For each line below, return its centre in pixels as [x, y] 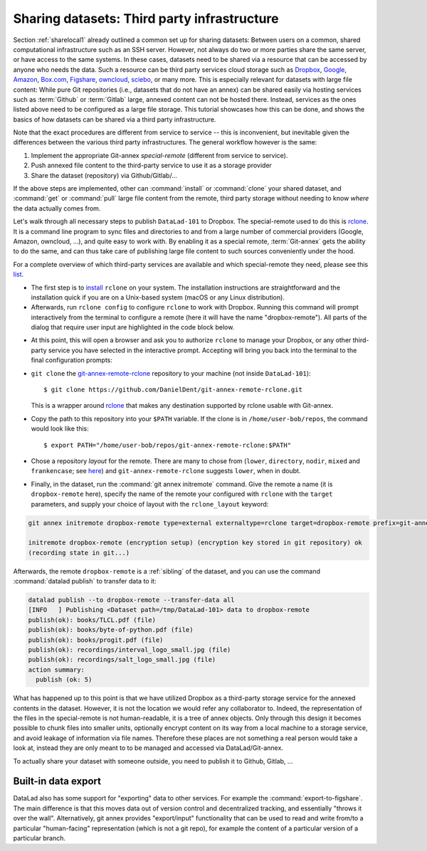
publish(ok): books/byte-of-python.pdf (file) [111, 630]
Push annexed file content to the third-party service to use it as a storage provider [151, 165]
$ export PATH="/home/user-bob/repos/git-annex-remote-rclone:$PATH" [168, 445]
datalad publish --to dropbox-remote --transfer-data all [131, 600]
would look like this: [60, 429]
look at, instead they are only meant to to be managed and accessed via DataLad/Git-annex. [148, 748]
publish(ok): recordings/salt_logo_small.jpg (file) [122, 660]
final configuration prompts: [72, 360]
